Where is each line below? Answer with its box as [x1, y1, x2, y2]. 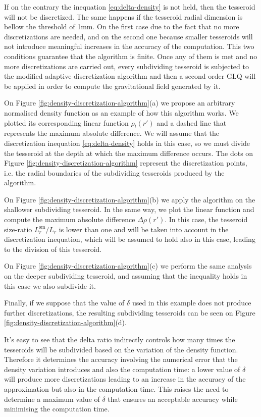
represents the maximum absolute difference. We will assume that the [4, 128, 219, 138]
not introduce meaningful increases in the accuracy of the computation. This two [4, 41, 254, 51]
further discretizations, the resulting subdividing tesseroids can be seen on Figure [4, 307, 255, 318]
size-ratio [4, 224, 32, 234]
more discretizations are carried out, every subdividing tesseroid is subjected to [4, 61, 249, 71]
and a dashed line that [156, 117, 227, 128]
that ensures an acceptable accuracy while [108, 393, 238, 404]
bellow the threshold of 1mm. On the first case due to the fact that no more [4, 21, 239, 32]
